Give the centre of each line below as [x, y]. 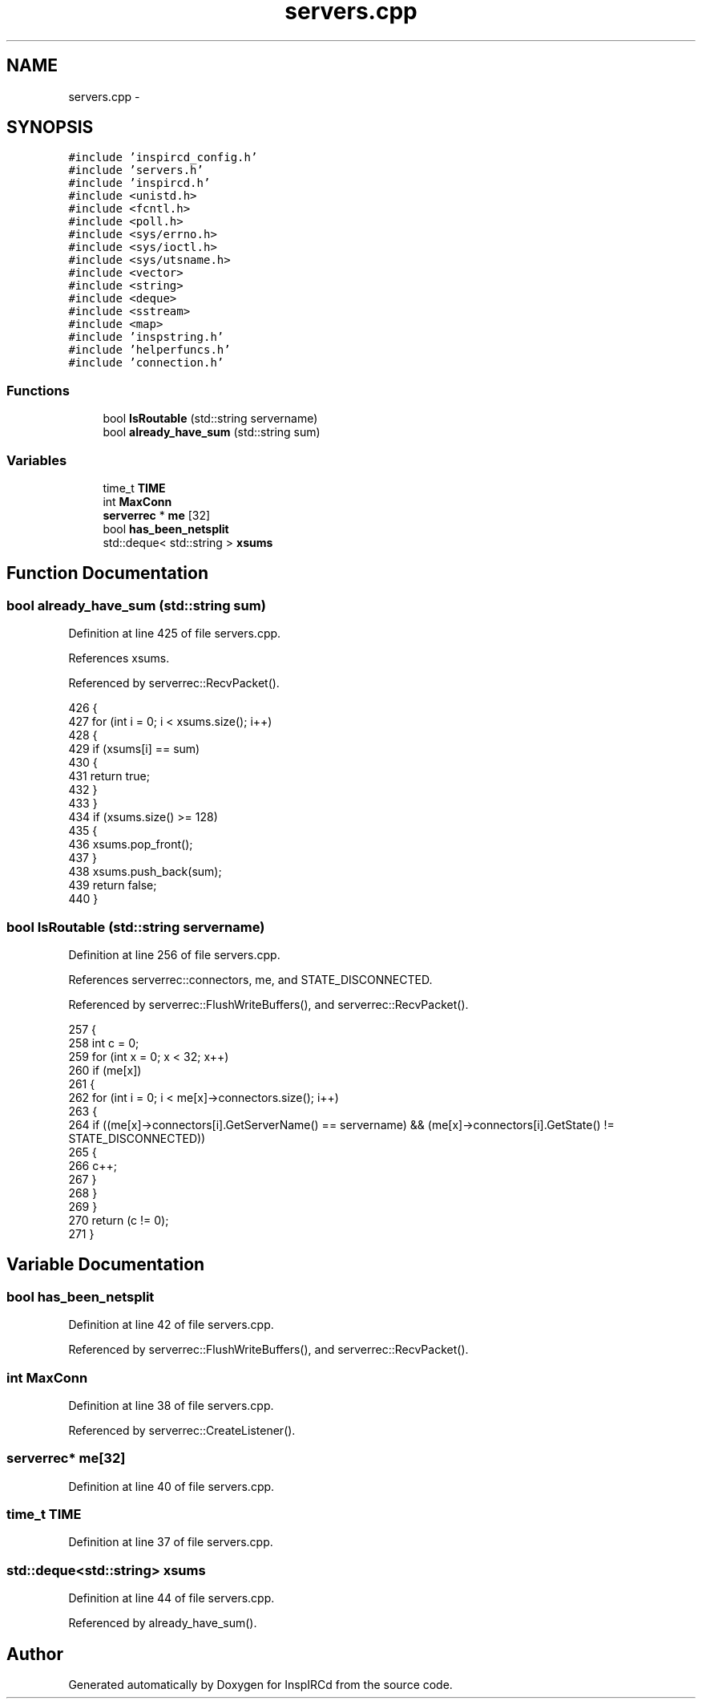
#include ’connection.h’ [146, 363]
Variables [37, 460]
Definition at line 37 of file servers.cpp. [171, 1542]
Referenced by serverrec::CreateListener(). [182, 1430]
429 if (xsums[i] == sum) [134, 749]
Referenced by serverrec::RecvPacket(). [174, 683]
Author [35, 1654]
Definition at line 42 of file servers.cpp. [171, 1325]
